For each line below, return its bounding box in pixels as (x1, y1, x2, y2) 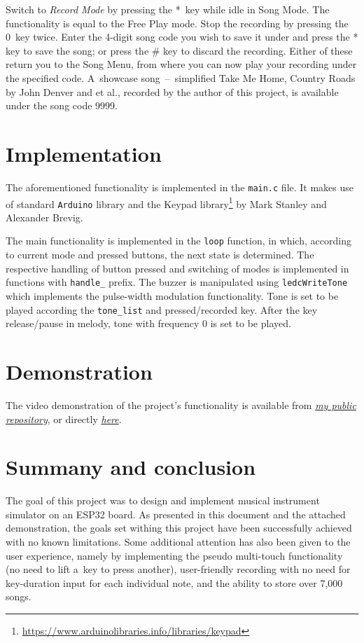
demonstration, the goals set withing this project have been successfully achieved (6, 520, 352, 535)
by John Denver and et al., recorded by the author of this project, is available (6, 84, 339, 99)
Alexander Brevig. (6, 209, 83, 224)
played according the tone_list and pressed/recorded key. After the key (6, 302, 318, 317)
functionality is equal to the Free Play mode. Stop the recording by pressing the (6, 15, 349, 30)
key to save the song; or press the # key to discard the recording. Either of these (6, 43, 353, 57)
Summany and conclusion (6, 452, 256, 481)
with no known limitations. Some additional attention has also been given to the (6, 534, 351, 548)
